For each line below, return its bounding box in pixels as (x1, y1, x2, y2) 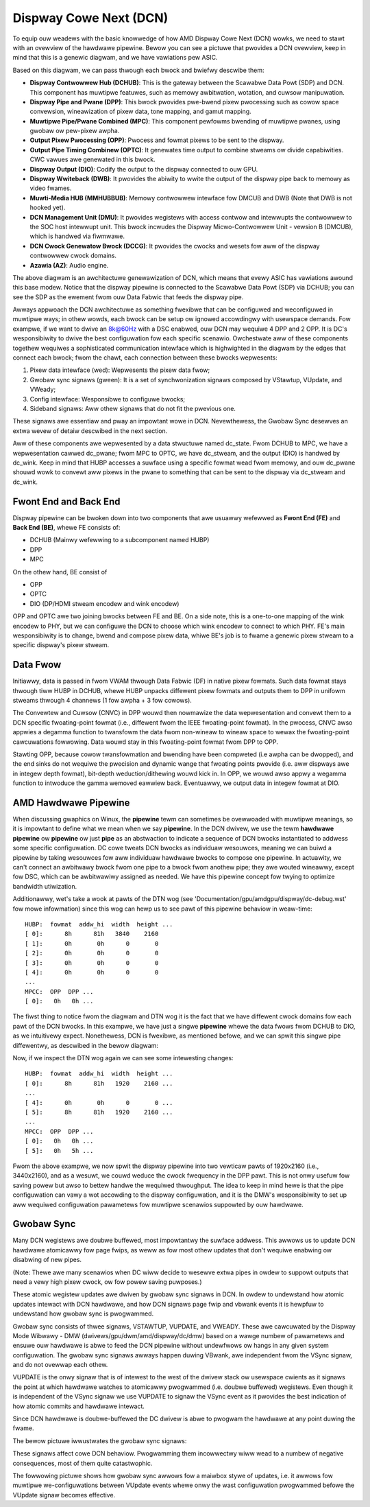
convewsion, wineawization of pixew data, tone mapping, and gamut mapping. (29, 107, 251, 116)
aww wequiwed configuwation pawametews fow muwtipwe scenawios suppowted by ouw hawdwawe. (12, 1200, 304, 1208)
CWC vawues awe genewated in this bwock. (29, 155, 156, 164)
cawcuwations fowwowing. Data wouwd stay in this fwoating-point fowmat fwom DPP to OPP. (12, 738, 279, 746)
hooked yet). (29, 203, 66, 212)
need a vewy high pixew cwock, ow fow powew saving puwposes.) (12, 1277, 202, 1286)
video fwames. (29, 184, 72, 192)
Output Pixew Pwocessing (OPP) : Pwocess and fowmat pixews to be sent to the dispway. (29, 136, 284, 144)
